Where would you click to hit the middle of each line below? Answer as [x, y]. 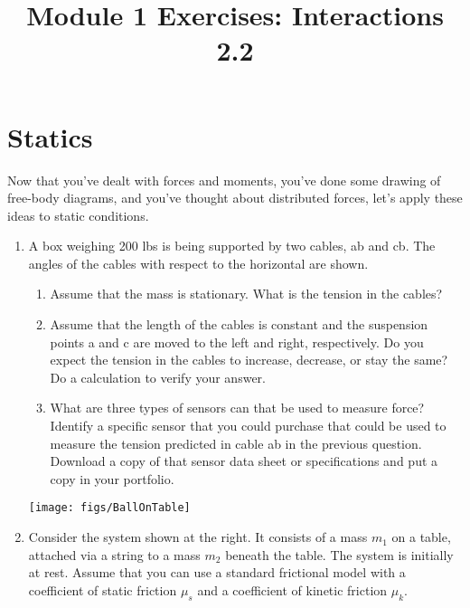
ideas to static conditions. [78, 215]
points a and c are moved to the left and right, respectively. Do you [237, 342]
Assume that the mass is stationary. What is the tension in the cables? [246, 294]
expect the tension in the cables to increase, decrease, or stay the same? [249, 360]
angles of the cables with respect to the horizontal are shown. [198, 263]
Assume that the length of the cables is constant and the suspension [239, 324]
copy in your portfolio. [112, 478]
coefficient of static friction [103, 589]
